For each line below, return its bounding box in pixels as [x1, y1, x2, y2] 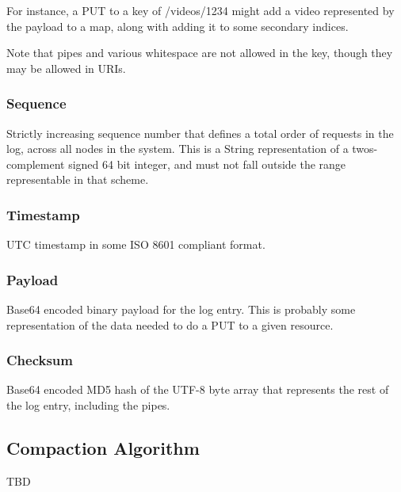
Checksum [6, 350, 73, 370]
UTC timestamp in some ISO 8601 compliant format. [6, 236, 265, 253]
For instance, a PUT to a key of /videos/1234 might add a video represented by [6, 2, 395, 18]
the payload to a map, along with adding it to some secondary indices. [6, 17, 349, 34]
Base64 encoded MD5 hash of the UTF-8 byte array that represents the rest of [6, 381, 389, 398]
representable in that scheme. [6, 171, 149, 188]
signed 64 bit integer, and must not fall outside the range [68, 155, 346, 172]
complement [6, 155, 65, 172]
